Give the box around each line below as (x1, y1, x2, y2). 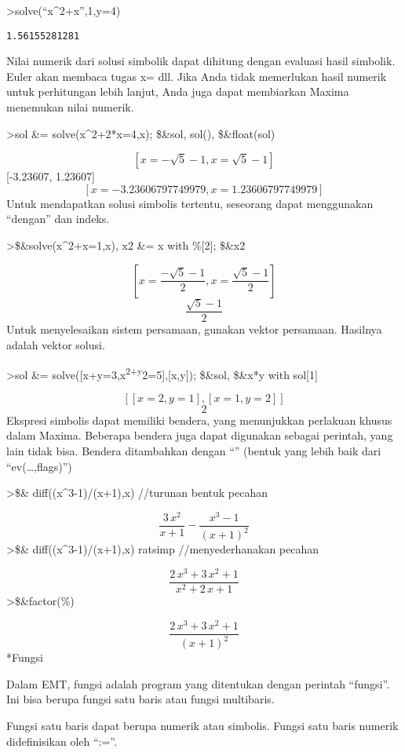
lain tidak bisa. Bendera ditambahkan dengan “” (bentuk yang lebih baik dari (6, 443, 381, 459)
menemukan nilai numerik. (6, 99, 134, 115)
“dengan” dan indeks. (6, 210, 110, 227)
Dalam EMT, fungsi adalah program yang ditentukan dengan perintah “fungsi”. (6, 675, 390, 692)
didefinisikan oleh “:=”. (6, 732, 117, 749)
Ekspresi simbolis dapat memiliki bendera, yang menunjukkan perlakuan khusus (6, 411, 392, 428)
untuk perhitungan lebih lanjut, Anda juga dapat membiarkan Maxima (6, 83, 349, 100)
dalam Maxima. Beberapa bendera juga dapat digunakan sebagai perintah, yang (6, 427, 393, 444)
